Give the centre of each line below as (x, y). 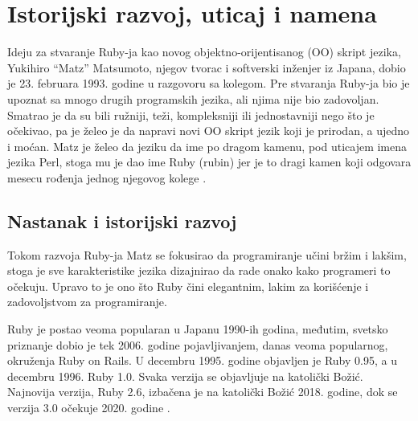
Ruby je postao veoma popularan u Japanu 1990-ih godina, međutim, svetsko (198, 329)
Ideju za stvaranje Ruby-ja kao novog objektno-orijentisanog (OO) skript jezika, (204, 52)
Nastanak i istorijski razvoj (122, 221)
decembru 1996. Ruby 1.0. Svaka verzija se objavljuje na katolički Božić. (185, 376)
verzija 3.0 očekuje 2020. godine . (89, 408)
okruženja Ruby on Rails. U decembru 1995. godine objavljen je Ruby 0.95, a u (202, 360)
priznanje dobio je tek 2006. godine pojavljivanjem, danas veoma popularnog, (198, 344)
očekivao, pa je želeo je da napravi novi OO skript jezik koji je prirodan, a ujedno (208, 131)
